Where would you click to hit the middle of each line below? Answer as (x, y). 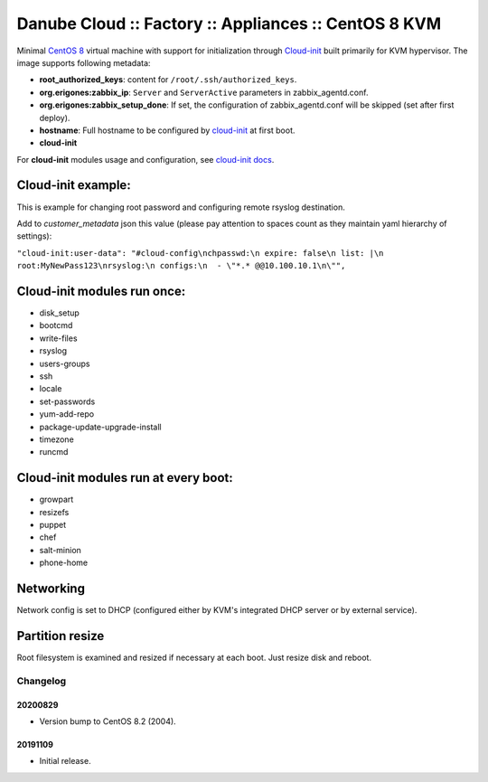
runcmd (54, 452)
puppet (53, 525)
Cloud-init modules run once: (101, 291)
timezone (56, 439)
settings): (34, 236)
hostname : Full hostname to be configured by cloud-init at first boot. (167, 130)
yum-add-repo (67, 414)
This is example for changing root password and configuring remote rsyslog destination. (181, 207)
